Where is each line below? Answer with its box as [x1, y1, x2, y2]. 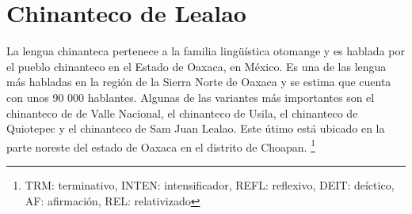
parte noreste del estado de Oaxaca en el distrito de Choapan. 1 [6, 136, 316, 155]
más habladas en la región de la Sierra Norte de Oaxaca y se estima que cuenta [6, 73, 391, 90]
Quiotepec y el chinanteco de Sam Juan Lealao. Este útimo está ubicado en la [6, 120, 385, 137]
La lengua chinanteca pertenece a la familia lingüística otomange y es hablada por [6, 43, 405, 59]
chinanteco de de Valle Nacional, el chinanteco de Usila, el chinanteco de [6, 104, 358, 121]
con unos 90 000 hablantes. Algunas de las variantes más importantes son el [6, 88, 375, 105]
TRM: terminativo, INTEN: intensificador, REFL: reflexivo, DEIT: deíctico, [25, 176, 395, 193]
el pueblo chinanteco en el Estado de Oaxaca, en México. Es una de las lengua [6, 58, 387, 74]
